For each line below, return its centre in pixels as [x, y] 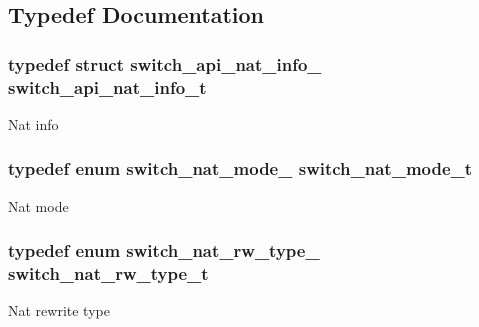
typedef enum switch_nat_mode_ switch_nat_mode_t [240, 168]
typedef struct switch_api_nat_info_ [165, 63]
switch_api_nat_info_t [107, 86]
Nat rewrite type [59, 310]
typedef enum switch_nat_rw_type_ [164, 250]
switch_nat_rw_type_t [108, 273]
